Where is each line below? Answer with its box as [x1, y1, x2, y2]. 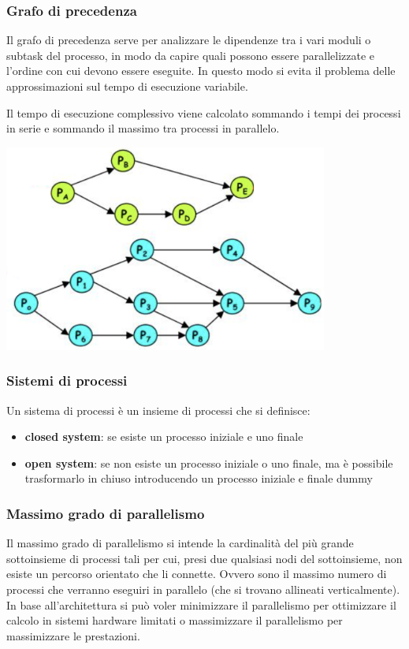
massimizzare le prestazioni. [6, 627, 140, 643]
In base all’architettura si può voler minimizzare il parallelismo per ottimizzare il [6, 596, 396, 613]
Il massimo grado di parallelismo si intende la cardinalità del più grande [6, 535, 354, 551]
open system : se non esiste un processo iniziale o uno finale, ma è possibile [24, 454, 393, 471]
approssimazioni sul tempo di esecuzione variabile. [6, 78, 248, 94]
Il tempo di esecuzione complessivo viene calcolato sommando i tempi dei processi [6, 104, 401, 121]
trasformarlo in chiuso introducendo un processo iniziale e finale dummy [24, 470, 373, 487]
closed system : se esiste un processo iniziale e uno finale [24, 428, 303, 445]
